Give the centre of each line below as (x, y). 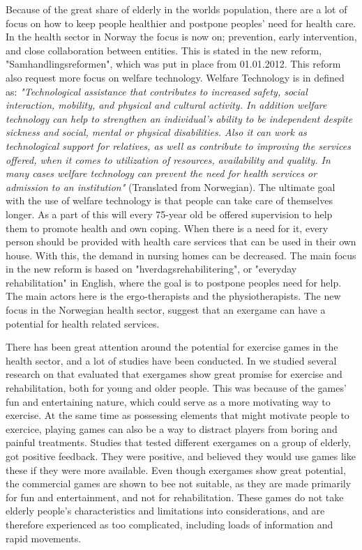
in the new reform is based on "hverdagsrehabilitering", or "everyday (151, 269)
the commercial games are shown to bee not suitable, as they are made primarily (179, 483)
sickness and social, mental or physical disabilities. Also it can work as (156, 132)
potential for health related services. (83, 323)
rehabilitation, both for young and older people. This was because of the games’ (176, 388)
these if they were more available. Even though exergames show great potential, (176, 469)
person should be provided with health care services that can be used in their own (181, 242)
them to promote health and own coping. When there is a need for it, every (167, 228)
